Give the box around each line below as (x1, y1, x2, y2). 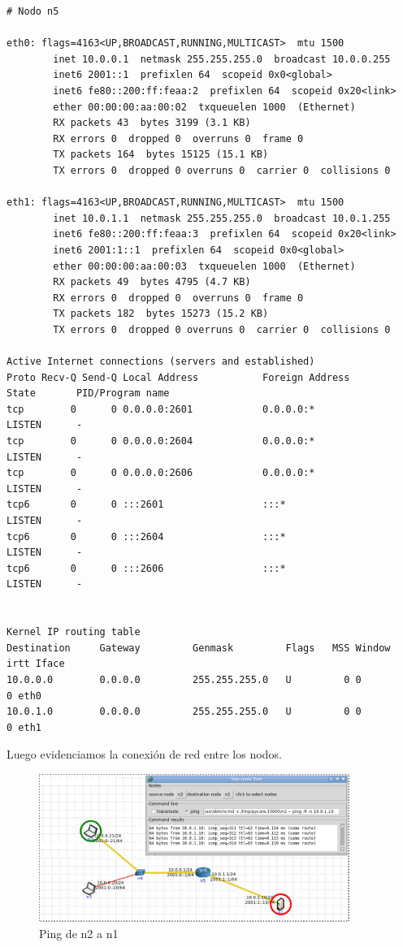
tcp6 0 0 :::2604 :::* (6, 530, 286, 543)
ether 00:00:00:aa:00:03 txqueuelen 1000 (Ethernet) (53, 260, 356, 272)
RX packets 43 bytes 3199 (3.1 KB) (53, 117, 251, 129)
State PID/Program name (6, 387, 170, 400)
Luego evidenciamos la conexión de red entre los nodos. (6, 746, 282, 763)
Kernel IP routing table (6, 626, 141, 638)
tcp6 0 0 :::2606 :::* (6, 562, 286, 574)
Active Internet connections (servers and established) (6, 356, 315, 368)
